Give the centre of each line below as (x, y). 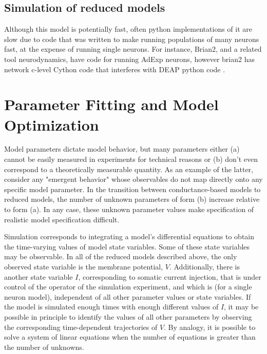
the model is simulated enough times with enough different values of (111, 307)
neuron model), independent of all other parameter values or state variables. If (128, 296)
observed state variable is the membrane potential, (84, 267)
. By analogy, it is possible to (210, 327)
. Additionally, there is (204, 267)
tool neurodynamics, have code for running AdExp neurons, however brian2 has (129, 59)
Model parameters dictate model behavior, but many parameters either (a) (122, 149)
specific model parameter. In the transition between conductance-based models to (132, 189)
